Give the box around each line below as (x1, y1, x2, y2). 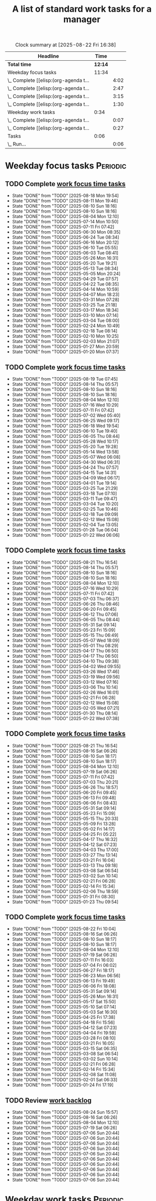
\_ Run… (7, 141, 26, 147)
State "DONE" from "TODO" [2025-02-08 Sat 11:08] (12, 1072, 117, 1078)
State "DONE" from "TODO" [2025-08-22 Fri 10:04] (12, 926, 116, 932)
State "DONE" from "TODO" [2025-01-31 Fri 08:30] (12, 893, 116, 899)
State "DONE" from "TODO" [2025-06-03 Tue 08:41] (12, 250, 118, 256)
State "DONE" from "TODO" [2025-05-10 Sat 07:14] (12, 1004, 116, 1010)
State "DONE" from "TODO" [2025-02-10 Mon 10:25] (12, 333, 119, 339)
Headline (38, 53, 59, 60)
